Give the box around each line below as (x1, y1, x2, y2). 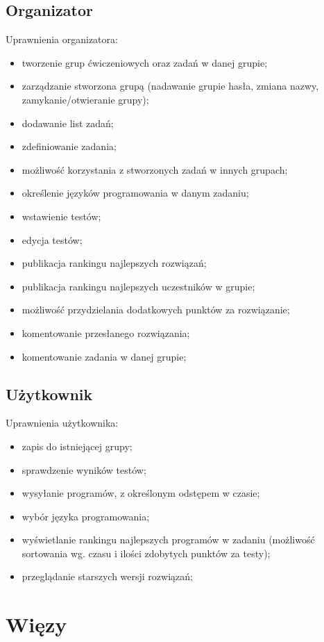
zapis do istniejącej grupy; (22, 438, 133, 453)
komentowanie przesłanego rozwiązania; (22, 325, 190, 340)
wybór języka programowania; (22, 509, 150, 523)
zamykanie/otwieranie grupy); (22, 92, 149, 106)
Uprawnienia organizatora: (6, 32, 118, 47)
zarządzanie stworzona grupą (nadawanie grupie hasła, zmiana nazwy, (22, 79, 319, 93)
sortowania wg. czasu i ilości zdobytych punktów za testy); (22, 545, 271, 560)
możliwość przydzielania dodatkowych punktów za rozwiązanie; (22, 302, 290, 317)
